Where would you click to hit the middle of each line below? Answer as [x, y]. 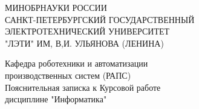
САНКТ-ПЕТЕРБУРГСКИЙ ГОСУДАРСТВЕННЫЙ [100, 19]
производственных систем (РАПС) [68, 75]
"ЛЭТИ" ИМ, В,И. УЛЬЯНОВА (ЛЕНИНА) [84, 43]
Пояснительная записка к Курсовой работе [83, 87]
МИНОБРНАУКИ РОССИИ [56, 7]
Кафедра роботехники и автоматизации [77, 63]
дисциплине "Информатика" [56, 99]
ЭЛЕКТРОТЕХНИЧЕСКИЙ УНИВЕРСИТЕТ [87, 31]
